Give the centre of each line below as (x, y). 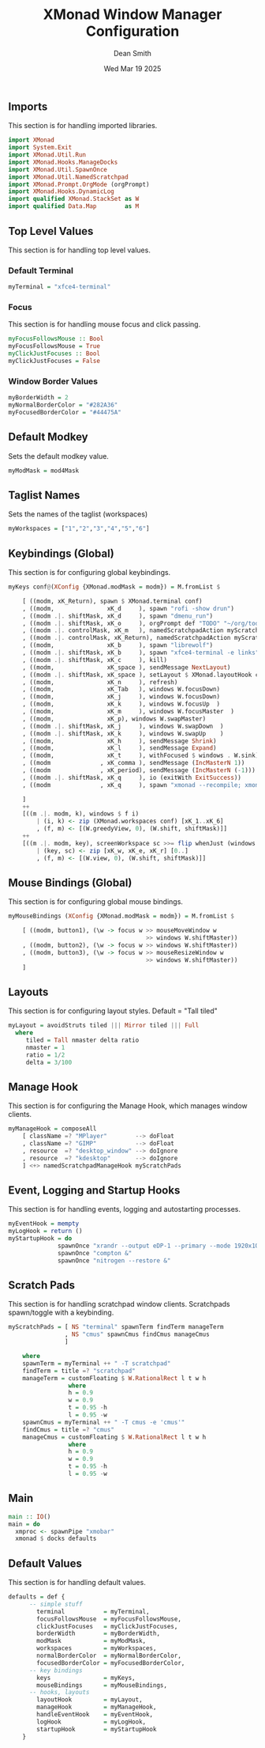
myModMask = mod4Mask (44, 471)
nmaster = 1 (45, 1047)
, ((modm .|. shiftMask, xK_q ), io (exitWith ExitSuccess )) (132, 778)
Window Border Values (53, 381)
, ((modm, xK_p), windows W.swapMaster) (114, 719)
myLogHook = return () (45, 1232)
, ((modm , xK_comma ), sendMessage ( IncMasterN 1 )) (134, 763)
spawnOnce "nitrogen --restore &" (114, 1260)
